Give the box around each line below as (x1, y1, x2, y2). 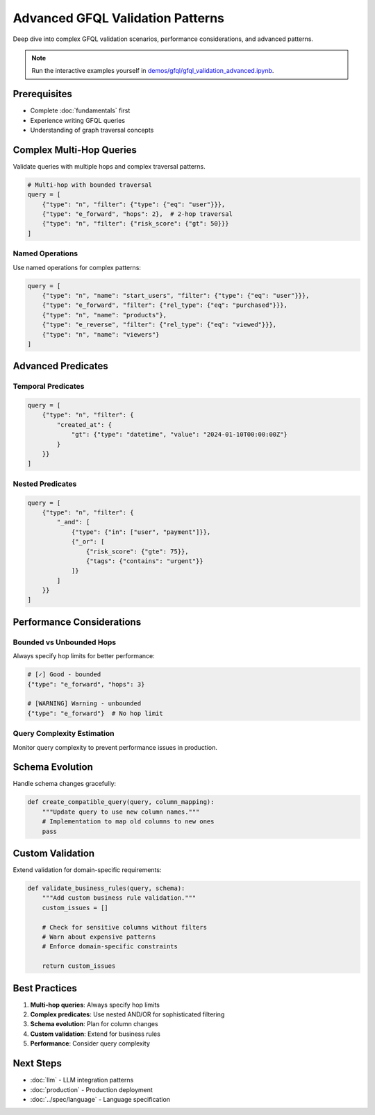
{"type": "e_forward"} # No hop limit (27, 709, 163, 717)
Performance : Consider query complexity (30, 1039, 151, 1048)
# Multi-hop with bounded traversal (27, 181, 153, 189)
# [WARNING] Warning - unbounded (27, 700, 142, 707)
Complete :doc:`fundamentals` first (30, 106, 131, 115)
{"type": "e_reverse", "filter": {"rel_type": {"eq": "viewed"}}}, (42, 321, 277, 329)
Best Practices (12, 982, 78, 994)
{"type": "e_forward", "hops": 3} (27, 680, 145, 688)
